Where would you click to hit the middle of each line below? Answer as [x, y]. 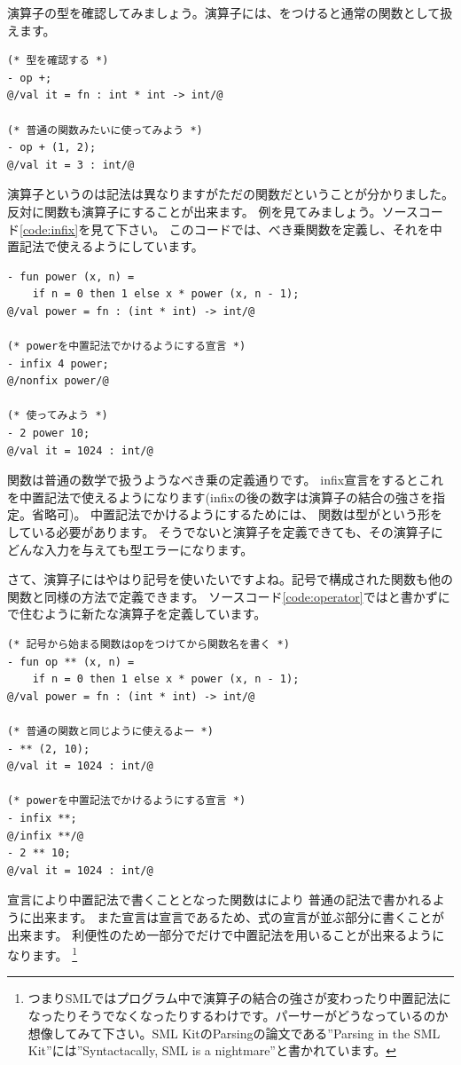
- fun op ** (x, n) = [71, 662]
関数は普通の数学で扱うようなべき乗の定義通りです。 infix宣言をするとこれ [226, 480]
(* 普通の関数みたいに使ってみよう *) [105, 130]
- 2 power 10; [49, 434]
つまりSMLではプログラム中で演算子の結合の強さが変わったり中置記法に [239, 998]
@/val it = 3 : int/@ [71, 165]
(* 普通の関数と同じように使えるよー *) [110, 731]
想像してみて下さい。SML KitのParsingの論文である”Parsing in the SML [234, 1033]
